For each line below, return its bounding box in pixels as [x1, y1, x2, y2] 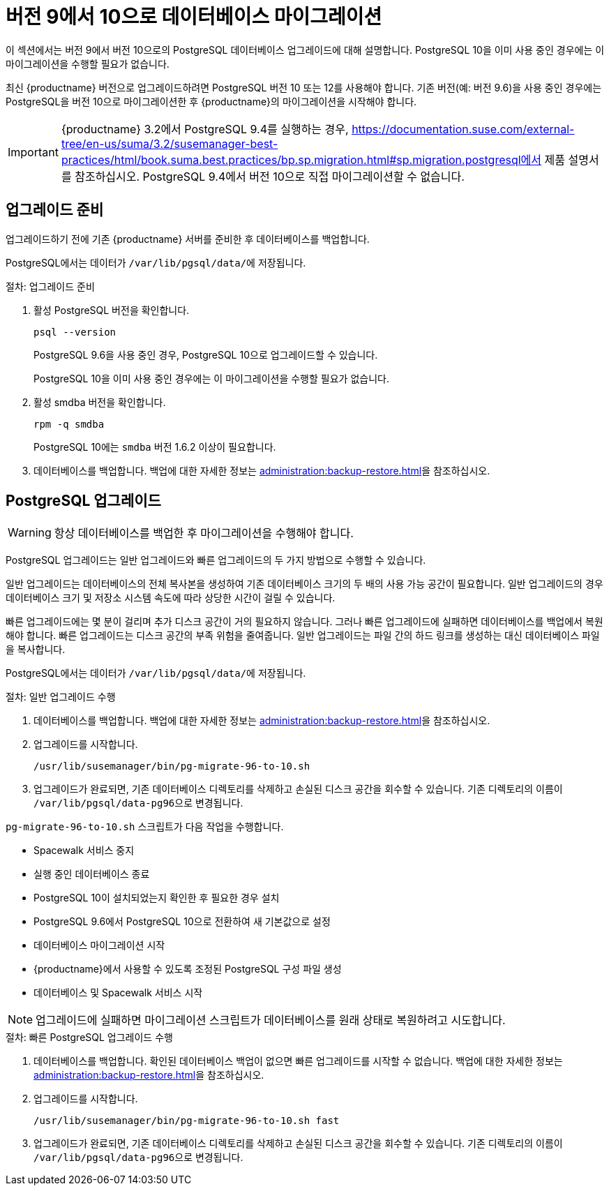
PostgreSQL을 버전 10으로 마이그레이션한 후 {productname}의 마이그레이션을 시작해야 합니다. [6, 95, 417, 107]
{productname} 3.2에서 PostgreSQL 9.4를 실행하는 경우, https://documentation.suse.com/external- [61, 121, 575, 136]
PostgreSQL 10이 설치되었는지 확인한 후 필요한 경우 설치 [33, 892, 280, 904]
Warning [8, 525, 52, 540]
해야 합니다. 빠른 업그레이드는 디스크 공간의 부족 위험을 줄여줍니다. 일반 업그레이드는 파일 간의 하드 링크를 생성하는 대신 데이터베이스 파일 [6, 629, 600, 642]
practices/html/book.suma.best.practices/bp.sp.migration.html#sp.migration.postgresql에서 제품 [61, 152, 565, 167]
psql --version [33, 326, 116, 338]
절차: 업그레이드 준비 [6, 280, 95, 292]
